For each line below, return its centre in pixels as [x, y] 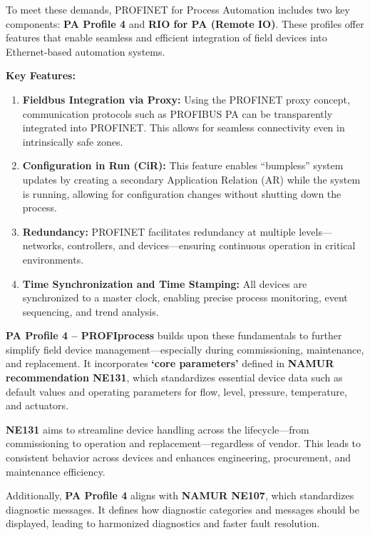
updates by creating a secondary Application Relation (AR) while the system [191, 179]
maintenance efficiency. [56, 471]
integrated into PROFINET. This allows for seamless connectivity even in [184, 127]
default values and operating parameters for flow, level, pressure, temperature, [176, 391]
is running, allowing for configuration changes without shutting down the [182, 193]
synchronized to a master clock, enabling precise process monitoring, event [185, 297]
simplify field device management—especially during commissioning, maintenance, [185, 349]
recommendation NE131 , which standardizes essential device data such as [174, 377]
